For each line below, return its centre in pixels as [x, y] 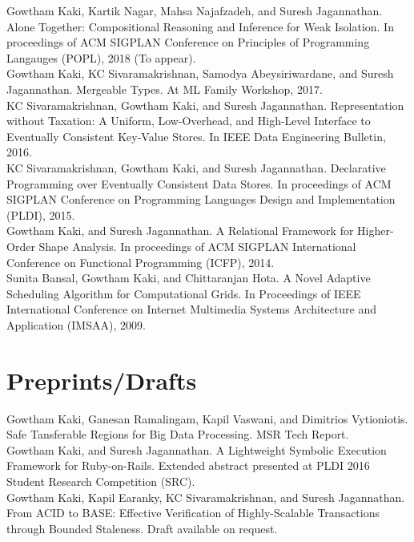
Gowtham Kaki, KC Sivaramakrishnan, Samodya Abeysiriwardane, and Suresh [200, 73]
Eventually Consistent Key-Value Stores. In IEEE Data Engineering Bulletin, [196, 136]
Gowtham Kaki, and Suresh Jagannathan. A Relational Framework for [180, 231]
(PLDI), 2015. [41, 214]
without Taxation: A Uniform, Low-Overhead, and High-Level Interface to [189, 121]
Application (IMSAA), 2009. [76, 324]
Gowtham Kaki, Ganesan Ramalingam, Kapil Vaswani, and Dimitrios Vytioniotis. [207, 418]
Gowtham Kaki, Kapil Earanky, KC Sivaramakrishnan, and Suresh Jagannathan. [206, 497]
